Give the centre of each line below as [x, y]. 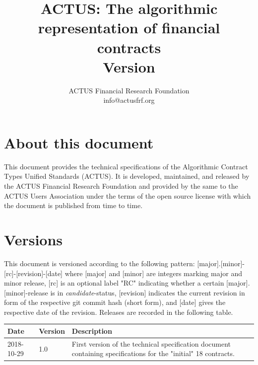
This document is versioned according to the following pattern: [99, 263]
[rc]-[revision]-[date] [33, 273]
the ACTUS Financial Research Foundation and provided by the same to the [121, 186]
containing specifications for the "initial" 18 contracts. [153, 353]
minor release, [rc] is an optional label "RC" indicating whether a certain [114, 283]
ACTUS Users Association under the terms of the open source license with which [128, 195]
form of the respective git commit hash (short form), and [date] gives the [115, 302]
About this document [79, 142]
